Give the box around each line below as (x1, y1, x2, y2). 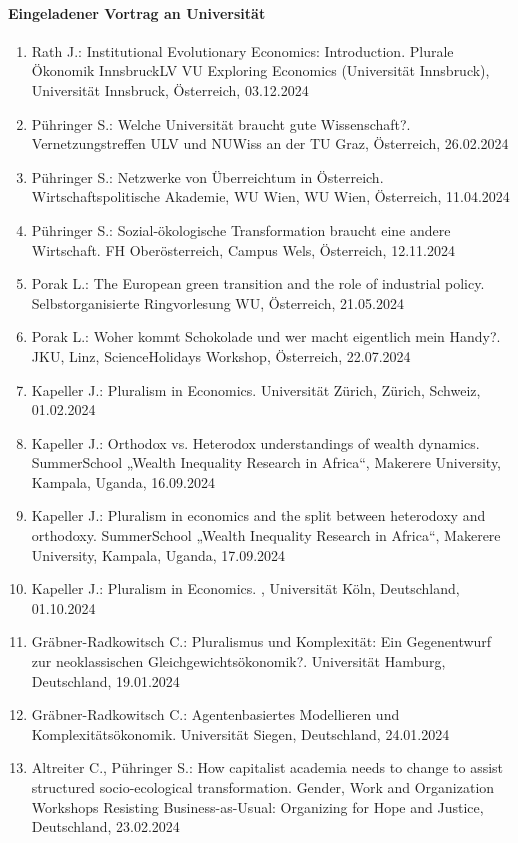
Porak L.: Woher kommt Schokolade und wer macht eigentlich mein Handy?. (31, 326, 501, 347)
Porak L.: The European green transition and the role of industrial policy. (31, 273, 485, 294)
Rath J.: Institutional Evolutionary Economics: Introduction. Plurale (31, 40, 454, 61)
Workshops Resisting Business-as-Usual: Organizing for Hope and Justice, (31, 796, 484, 817)
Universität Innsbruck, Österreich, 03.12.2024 (31, 79, 309, 100)
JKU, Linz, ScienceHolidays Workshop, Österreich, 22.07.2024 (31, 345, 411, 366)
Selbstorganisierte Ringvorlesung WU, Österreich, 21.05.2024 (31, 292, 404, 313)
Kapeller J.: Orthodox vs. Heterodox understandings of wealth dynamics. (31, 432, 480, 453)
